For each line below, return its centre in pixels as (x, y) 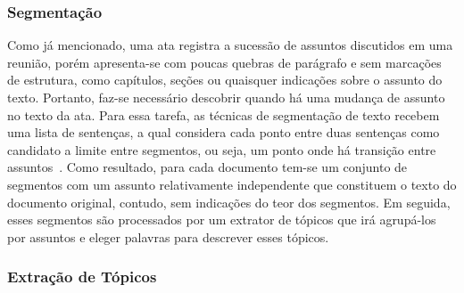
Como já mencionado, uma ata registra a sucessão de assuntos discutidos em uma (230, 45)
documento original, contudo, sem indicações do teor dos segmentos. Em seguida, (229, 202)
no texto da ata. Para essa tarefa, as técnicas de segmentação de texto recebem (224, 114)
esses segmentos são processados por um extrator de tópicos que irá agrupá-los (222, 220)
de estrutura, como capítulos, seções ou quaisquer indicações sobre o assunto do (225, 80)
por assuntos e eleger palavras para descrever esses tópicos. (168, 236)
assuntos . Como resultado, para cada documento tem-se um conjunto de (207, 167)
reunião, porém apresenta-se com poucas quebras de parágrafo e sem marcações (224, 62)
